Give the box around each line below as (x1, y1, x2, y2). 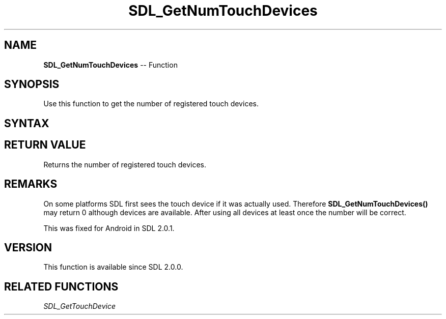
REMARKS (4, 178, 58, 191)
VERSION (4, 241, 52, 254)
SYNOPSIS (4, 78, 60, 91)
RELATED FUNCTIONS (4, 280, 119, 293)
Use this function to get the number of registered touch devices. (43, 99, 259, 108)
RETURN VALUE (4, 138, 86, 152)
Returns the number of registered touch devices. (43, 160, 207, 169)
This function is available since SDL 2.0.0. (43, 263, 183, 272)
